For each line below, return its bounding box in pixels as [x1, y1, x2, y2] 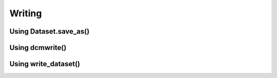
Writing [9, 8, 42, 19]
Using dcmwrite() [9, 43, 67, 52]
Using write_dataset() [9, 60, 81, 68]
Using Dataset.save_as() [9, 27, 90, 36]
